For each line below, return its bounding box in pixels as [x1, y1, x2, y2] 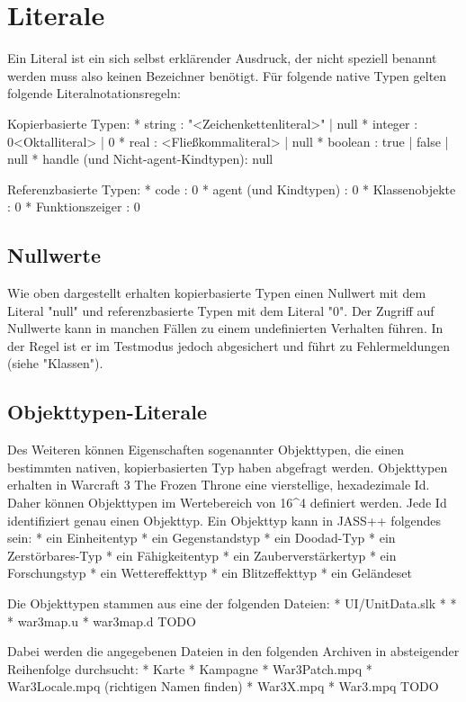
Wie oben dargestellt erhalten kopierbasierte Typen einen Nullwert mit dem [7, 283, 426, 302]
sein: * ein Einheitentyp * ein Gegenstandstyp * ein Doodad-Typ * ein [7, 528, 396, 547]
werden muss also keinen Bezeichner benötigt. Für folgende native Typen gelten [7, 66, 447, 85]
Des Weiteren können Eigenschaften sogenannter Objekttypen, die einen [7, 440, 404, 459]
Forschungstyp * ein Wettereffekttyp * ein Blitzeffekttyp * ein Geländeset [7, 563, 412, 582]
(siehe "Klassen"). [7, 354, 103, 373]
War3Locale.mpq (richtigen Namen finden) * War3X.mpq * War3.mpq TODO [7, 677, 439, 696]
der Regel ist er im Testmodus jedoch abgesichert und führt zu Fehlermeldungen [7, 336, 451, 355]
